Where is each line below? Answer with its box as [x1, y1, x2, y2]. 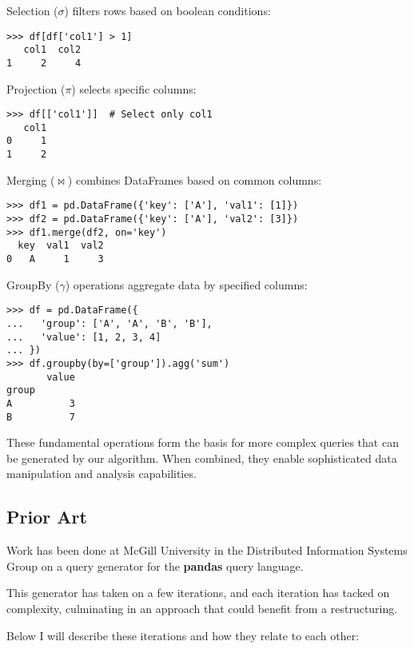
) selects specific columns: [71, 80, 197, 97]
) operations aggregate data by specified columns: [65, 276, 308, 293]
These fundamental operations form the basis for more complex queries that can [6, 434, 399, 451]
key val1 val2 [18, 240, 104, 252]
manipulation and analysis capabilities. [6, 465, 197, 482]
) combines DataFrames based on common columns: [67, 171, 322, 188]
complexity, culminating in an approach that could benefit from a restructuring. [6, 599, 398, 616]
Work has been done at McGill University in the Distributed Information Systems [6, 542, 408, 559]
